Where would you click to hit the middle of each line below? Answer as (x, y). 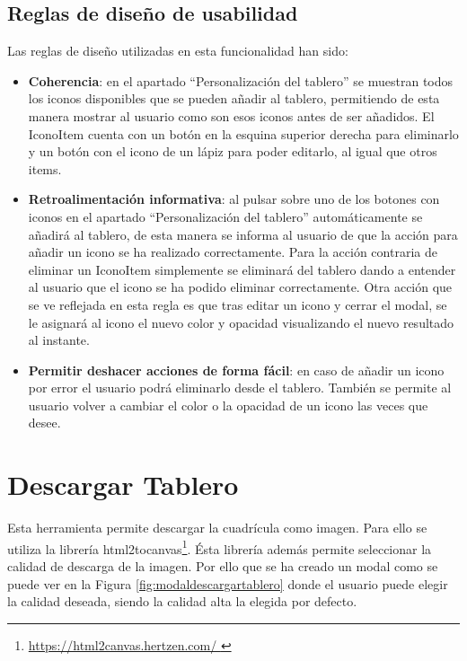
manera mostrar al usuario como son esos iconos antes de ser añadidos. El (231, 115)
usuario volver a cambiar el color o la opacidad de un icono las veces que (228, 405)
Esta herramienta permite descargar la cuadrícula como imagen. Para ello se (217, 528)
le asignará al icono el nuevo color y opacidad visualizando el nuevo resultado (241, 322)
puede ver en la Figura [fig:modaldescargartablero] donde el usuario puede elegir (228, 583)
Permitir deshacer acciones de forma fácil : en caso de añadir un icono (236, 370)
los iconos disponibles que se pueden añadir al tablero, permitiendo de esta (234, 98)
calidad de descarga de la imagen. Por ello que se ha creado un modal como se (223, 566)
